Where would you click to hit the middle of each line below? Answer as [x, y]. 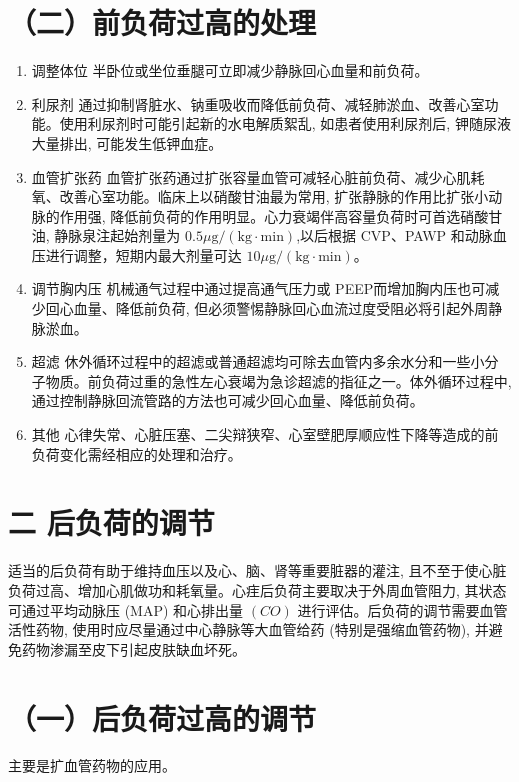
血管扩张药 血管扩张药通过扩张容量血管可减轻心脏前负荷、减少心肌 [251, 176]
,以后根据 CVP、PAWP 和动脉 [394, 235]
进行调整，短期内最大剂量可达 [143, 254]
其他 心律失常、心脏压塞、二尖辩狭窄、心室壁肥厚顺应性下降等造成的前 [265, 434]
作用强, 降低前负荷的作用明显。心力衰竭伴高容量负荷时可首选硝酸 [274, 215]
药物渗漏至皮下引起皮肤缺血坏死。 [133, 648]
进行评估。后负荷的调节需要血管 [402, 609]
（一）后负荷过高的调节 [162, 717]
